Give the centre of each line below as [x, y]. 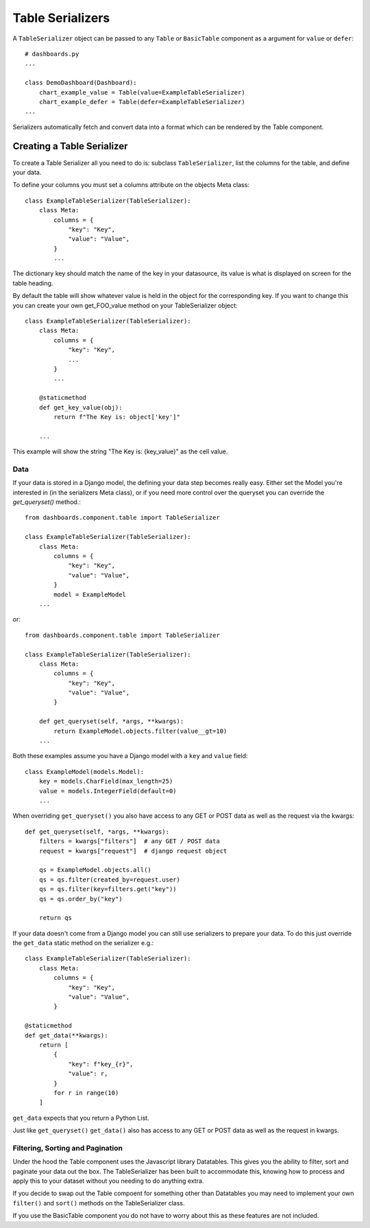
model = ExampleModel [90, 594]
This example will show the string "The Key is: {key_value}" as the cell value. [120, 451]
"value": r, [88, 1074]
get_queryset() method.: [47, 502]
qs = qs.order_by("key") [81, 899]
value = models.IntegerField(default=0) [108, 791]
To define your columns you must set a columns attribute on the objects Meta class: [131, 185]
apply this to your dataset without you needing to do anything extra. [108, 1181]
